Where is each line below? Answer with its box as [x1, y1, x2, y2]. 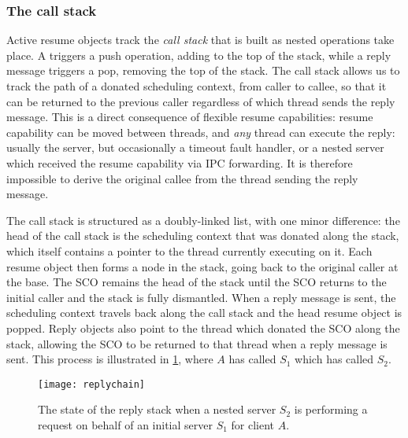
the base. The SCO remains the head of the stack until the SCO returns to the [6, 274, 387, 290]
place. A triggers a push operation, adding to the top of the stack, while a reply [6, 46, 391, 63]
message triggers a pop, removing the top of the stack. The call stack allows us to [6, 62, 400, 79]
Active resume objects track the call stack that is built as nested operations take [6, 31, 395, 48]
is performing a [294, 401, 368, 418]
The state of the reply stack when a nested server [38, 401, 276, 418]
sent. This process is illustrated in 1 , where [6, 351, 213, 367]
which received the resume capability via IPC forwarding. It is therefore [6, 154, 353, 171]
